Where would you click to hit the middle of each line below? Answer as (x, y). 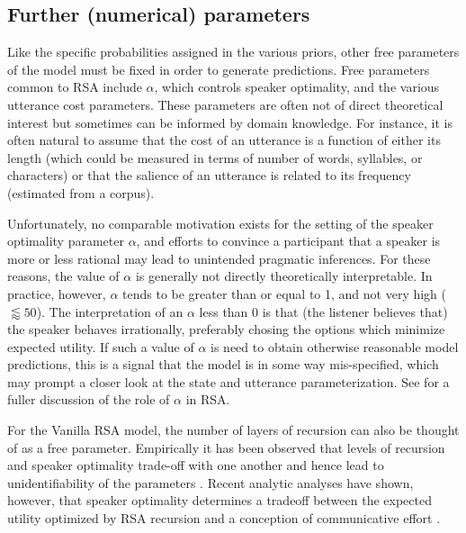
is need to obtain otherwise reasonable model (335, 346)
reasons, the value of (63, 276)
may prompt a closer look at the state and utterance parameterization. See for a (229, 381)
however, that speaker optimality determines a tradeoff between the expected (220, 500)
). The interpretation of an (110, 311)
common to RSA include (75, 87)
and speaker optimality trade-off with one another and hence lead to (196, 465)
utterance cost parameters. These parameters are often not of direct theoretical (225, 104)
